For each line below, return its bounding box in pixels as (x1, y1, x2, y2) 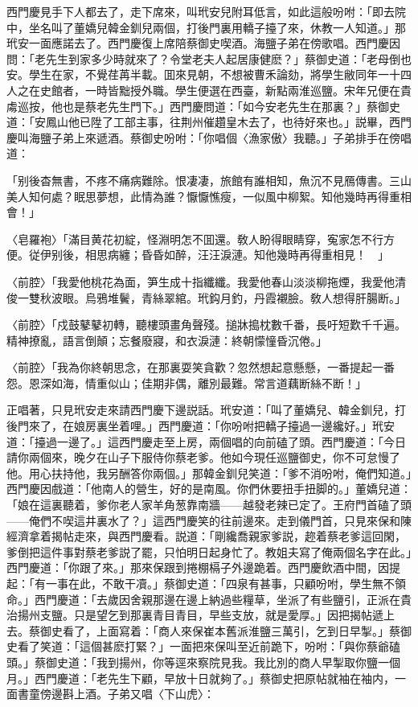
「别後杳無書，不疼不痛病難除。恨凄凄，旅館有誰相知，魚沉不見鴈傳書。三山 (6, 171, 412, 188)
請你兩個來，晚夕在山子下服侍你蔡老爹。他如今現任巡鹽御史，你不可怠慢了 (6, 449, 400, 466)
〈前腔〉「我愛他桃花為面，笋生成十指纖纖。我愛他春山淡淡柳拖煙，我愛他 (6, 273, 395, 290)
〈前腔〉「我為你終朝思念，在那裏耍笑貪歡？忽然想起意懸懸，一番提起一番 (6, 359, 395, 376)
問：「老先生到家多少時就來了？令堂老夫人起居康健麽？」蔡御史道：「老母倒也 (6, 50, 412, 67)
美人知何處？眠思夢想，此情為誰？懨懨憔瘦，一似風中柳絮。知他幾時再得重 (6, 187, 400, 204)
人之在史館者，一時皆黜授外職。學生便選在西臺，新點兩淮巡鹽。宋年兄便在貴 (6, 81, 412, 98)
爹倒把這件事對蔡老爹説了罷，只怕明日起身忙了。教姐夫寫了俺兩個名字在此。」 (6, 543, 412, 560)
